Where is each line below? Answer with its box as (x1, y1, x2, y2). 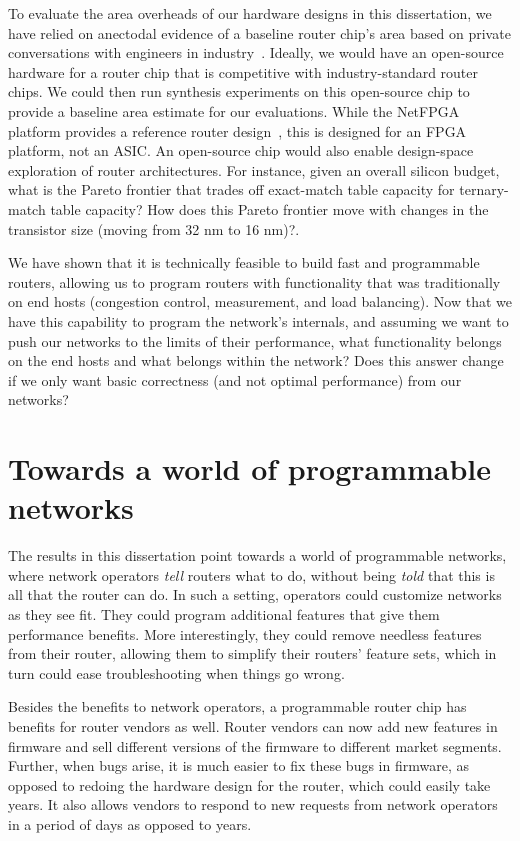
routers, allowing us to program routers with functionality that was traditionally (8, 271, 501, 292)
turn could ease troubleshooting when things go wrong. (8, 662, 345, 683)
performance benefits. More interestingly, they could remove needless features (8, 623, 482, 644)
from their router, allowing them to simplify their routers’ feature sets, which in (8, 643, 497, 664)
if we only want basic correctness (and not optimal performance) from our (8, 369, 462, 390)
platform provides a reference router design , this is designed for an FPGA (8, 120, 467, 141)
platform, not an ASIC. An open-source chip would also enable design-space (8, 140, 474, 161)
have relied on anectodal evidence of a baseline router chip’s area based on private (8, 22, 511, 43)
